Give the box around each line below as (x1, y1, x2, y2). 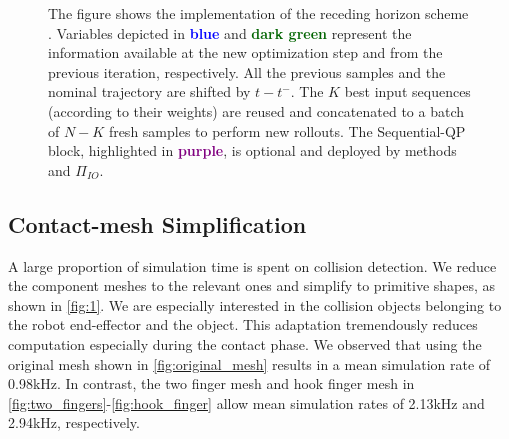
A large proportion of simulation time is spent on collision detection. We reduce (8, 255, 497, 276)
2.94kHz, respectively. (8, 412, 140, 433)
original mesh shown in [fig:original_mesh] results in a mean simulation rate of (8, 353, 491, 374)
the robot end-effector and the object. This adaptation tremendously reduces (8, 314, 478, 335)
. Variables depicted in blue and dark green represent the (48, 22, 412, 43)
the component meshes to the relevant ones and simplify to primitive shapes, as (8, 275, 496, 296)
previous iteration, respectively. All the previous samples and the (48, 61, 446, 82)
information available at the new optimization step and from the (48, 42, 443, 63)
